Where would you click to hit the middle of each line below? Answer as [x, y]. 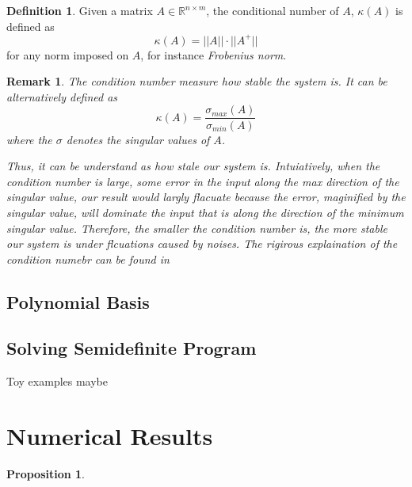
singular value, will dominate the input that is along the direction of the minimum [205, 212]
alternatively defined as [62, 96]
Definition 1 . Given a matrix [80, 10]
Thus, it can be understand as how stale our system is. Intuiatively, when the [193, 166]
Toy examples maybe [57, 381]
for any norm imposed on [68, 54]
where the [29, 139]
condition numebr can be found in [88, 259]
